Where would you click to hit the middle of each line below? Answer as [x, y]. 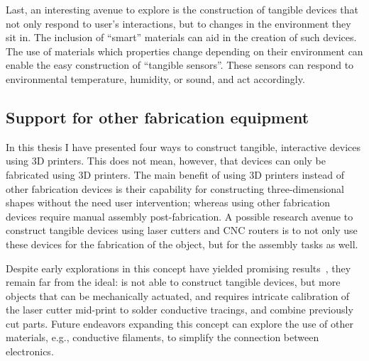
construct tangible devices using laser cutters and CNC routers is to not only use [182, 230]
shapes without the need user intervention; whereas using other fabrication [168, 202]
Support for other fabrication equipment [158, 117]
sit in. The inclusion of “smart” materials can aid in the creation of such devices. [181, 37]
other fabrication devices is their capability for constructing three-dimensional [175, 188]
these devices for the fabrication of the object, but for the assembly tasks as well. [182, 244]
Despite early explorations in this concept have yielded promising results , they [178, 268]
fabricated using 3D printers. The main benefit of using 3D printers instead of [175, 174]
